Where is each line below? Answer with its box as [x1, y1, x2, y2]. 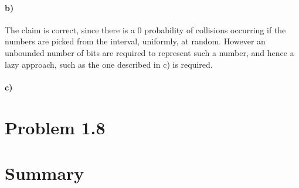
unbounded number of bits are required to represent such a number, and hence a [5, 46, 294, 58]
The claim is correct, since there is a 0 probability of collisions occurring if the [5, 23, 286, 36]
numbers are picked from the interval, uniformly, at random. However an [5, 35, 266, 47]
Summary [5, 161, 84, 184]
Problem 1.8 [5, 115, 106, 139]
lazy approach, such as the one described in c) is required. [5, 58, 213, 70]
